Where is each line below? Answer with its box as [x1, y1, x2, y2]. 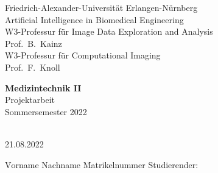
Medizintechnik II [5, 81, 82, 94]
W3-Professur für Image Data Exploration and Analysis [5, 25, 213, 38]
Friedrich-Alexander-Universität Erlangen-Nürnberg [5, 1, 198, 13]
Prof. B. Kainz [5, 37, 62, 49]
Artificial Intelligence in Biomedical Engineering [5, 13, 184, 26]
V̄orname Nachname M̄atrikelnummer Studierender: [5, 158, 199, 171]
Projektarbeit [5, 93, 55, 106]
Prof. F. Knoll [5, 60, 60, 73]
